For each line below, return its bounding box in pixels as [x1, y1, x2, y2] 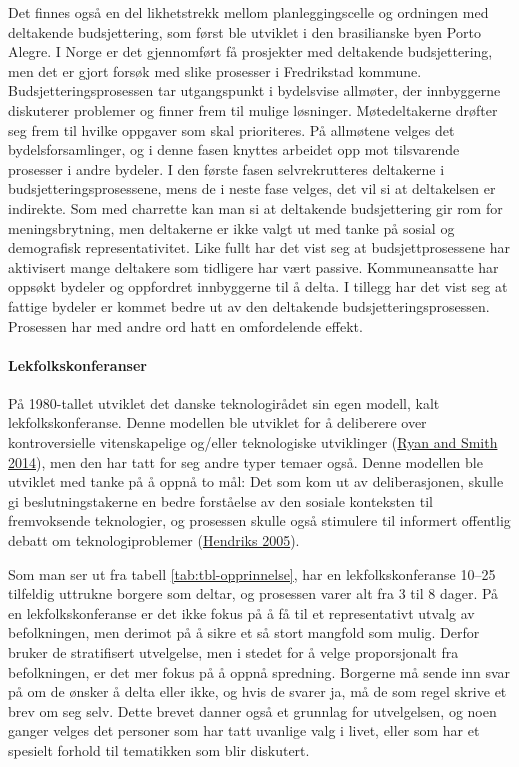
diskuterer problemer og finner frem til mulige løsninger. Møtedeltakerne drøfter [8, 99, 498, 120]
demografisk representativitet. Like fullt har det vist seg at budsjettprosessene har [8, 237, 510, 258]
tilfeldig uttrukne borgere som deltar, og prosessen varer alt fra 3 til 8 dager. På [8, 583, 499, 604]
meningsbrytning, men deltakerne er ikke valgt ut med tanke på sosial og [8, 217, 455, 238]
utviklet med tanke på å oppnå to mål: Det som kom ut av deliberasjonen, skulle [8, 471, 504, 492]
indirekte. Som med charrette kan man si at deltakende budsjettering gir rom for [8, 197, 503, 218]
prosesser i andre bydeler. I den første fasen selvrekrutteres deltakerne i [8, 158, 445, 179]
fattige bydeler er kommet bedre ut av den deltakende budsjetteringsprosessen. [8, 295, 490, 316]
